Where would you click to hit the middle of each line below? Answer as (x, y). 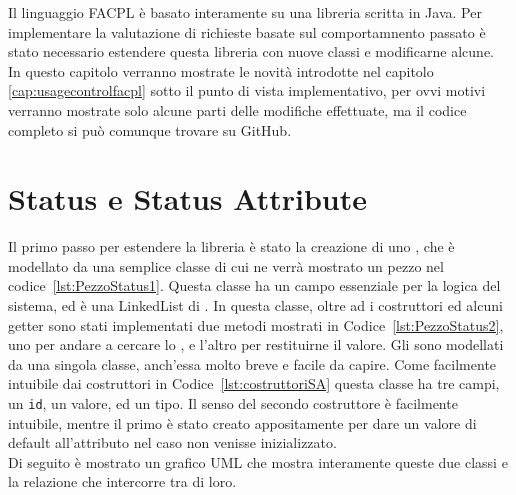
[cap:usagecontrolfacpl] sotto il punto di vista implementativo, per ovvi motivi (247, 90)
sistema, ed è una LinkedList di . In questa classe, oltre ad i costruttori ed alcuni (255, 305)
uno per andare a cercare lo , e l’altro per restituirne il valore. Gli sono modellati (256, 344)
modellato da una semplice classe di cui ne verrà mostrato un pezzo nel (226, 265)
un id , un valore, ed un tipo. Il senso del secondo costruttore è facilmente (233, 403)
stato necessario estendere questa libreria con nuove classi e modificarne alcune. (251, 51)
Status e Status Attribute (188, 198)
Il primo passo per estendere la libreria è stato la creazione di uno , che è (231, 246)
